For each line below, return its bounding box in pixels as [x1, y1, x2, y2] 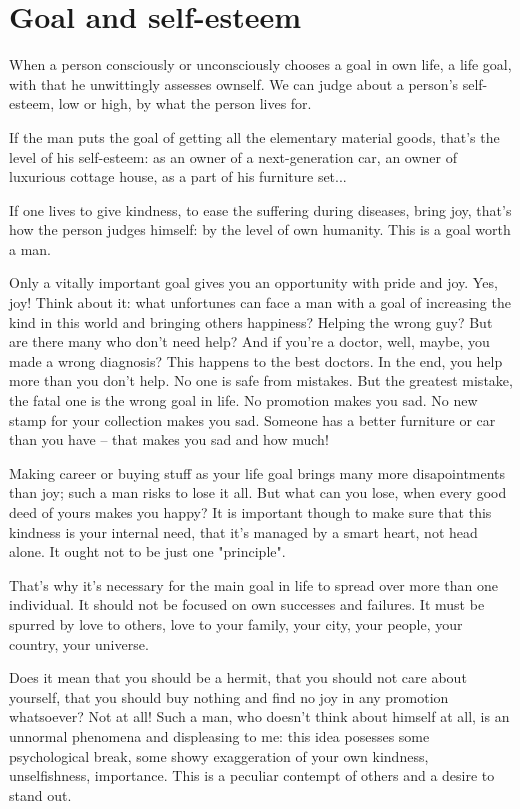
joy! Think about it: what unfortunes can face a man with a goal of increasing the [9, 292, 511, 313]
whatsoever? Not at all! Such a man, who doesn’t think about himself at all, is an [9, 706, 510, 727]
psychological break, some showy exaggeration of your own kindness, [9, 745, 429, 766]
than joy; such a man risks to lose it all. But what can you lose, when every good [9, 482, 507, 503]
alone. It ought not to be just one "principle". [9, 541, 286, 562]
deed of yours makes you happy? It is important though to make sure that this [9, 502, 492, 522]
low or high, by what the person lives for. [58, 93, 312, 114]
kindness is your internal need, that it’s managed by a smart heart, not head [9, 521, 478, 542]
